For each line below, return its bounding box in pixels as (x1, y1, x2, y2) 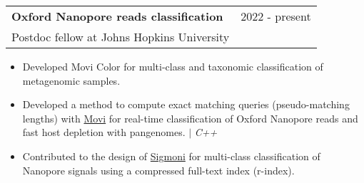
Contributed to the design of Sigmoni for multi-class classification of (22, 148, 320, 163)
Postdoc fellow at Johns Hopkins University (11, 28, 230, 45)
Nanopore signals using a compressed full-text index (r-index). (22, 162, 295, 177)
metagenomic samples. (22, 73, 121, 88)
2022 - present (241, 8, 311, 24)
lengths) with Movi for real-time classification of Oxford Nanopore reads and (22, 110, 358, 125)
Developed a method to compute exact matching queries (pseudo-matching (22, 97, 350, 112)
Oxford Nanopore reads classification (11, 8, 223, 24)
